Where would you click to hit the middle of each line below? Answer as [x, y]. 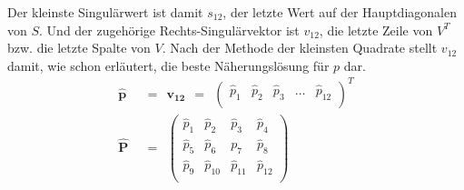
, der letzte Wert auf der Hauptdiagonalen [340, 12]
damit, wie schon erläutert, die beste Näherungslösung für [168, 65]
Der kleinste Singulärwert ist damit [105, 12]
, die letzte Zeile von [376, 30]
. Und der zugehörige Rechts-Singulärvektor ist [169, 30]
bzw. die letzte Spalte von [79, 48]
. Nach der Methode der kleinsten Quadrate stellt [300, 48]
